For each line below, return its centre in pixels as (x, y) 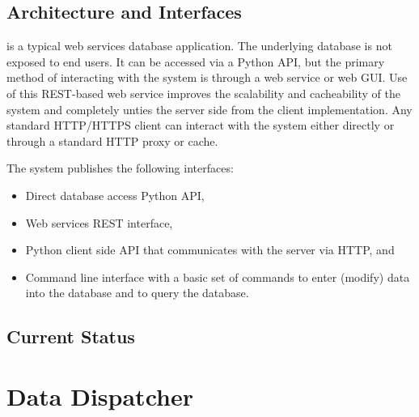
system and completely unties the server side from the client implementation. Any (209, 109)
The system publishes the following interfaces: (120, 168)
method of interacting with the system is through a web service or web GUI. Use (207, 77)
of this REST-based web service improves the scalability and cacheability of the (203, 93)
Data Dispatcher (100, 396)
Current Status (71, 336)
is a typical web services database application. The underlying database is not (199, 46)
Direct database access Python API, (115, 195)
